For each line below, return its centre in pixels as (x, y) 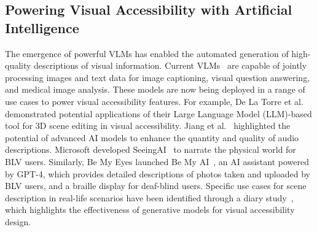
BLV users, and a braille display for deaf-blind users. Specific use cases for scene (156, 186)
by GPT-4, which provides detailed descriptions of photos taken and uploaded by (158, 173)
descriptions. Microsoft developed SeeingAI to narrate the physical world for (151, 149)
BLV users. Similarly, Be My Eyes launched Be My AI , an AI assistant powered (157, 161)
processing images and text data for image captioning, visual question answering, (158, 77)
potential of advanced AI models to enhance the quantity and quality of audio (152, 137)
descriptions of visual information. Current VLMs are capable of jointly (170, 65)
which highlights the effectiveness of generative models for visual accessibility (150, 210)
